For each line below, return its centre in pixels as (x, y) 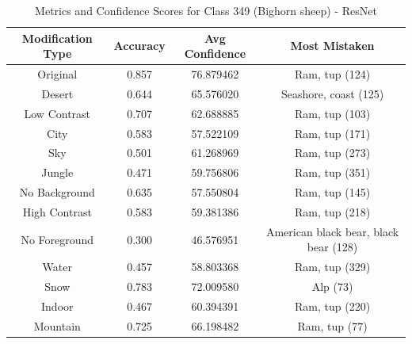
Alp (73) (332, 287)
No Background (57, 192)
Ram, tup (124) (333, 74)
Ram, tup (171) (333, 133)
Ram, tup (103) (333, 113)
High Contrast (57, 211)
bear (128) (332, 247)
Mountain (57, 325)
